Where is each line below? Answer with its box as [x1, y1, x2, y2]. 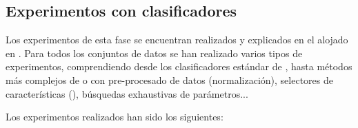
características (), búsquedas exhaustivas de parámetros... [6, 86, 248, 100]
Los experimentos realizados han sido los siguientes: [6, 109, 223, 124]
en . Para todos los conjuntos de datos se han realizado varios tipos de [6, 45, 303, 60]
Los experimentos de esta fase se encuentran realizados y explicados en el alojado [6, 32, 348, 47]
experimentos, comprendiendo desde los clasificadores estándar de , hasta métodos [6, 59, 352, 74]
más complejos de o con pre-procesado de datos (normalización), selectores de [6, 72, 333, 87]
